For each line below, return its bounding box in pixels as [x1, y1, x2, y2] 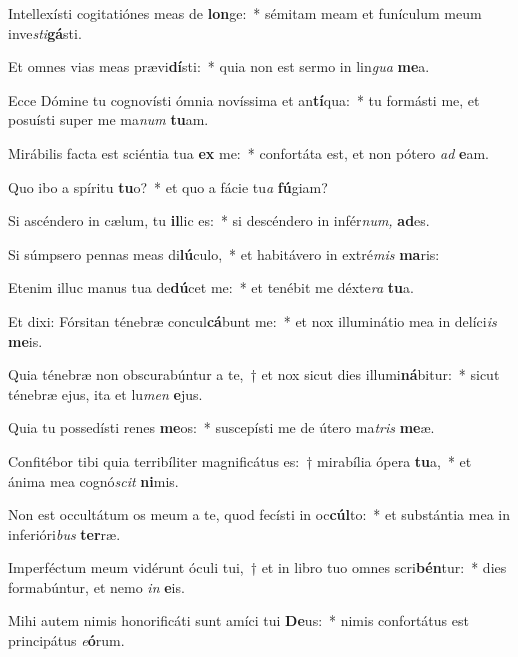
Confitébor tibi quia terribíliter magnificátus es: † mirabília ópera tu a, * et [8, 450, 472, 471]
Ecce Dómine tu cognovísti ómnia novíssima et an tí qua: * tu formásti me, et [8, 89, 480, 110]
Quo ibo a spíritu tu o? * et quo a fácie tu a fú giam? [8, 176, 328, 197]
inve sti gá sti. [8, 22, 82, 43]
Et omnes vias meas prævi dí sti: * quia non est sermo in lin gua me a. [8, 56, 430, 77]
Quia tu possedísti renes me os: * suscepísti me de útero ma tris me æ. [8, 417, 435, 438]
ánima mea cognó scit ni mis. [8, 470, 179, 491]
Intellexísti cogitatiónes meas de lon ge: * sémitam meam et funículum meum [8, 3, 482, 23]
